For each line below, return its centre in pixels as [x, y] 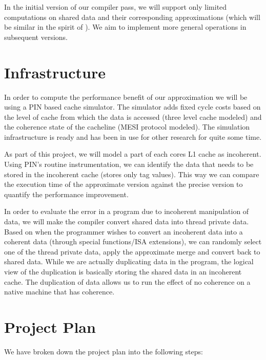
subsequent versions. [36, 37]
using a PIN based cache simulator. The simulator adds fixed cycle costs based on [132, 107]
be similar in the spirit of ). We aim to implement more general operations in [125, 27]
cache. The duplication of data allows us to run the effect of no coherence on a [127, 281]
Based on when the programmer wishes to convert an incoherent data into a [124, 231]
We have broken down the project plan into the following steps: [104, 351]
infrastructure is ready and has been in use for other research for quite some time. [133, 136]
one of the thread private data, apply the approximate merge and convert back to [132, 251]
